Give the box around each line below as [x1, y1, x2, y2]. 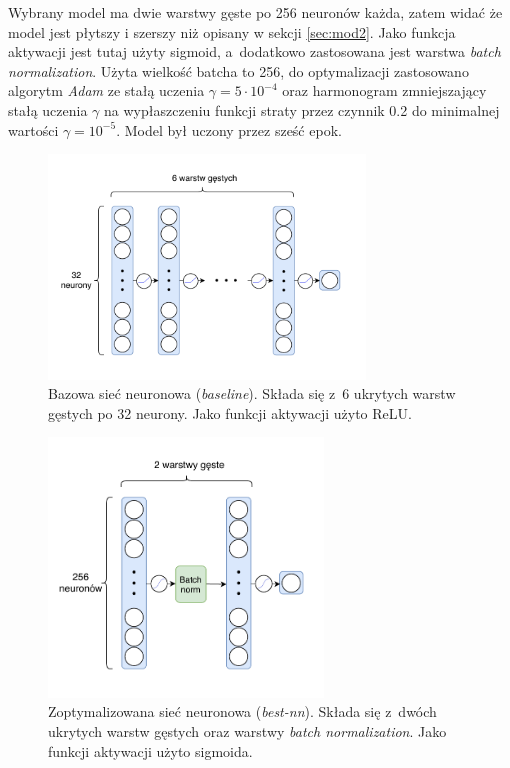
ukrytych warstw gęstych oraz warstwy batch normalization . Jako [48, 721, 447, 742]
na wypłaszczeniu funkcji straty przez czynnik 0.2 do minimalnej [104, 99, 500, 120]
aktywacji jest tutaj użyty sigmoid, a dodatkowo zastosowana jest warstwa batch [8, 41, 501, 62]
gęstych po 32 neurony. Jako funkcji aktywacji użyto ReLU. [48, 402, 412, 423]
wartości [8, 119, 59, 140]
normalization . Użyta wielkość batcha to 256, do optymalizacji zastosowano [8, 60, 469, 81]
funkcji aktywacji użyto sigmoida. [48, 740, 253, 761]
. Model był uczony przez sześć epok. [116, 119, 342, 140]
